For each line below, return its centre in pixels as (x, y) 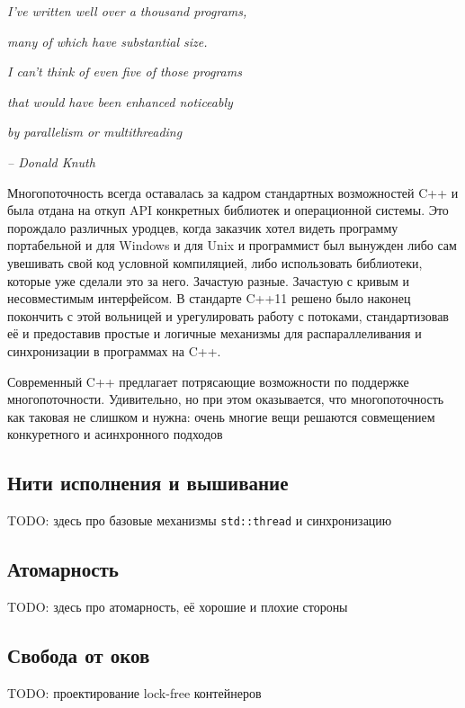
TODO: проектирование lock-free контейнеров (134, 692)
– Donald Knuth (51, 161)
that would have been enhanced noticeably (120, 101)
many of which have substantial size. (107, 41)
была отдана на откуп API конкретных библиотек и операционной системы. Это (228, 210)
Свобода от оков (79, 654)
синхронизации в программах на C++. (114, 350)
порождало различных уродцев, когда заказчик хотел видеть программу (203, 227)
